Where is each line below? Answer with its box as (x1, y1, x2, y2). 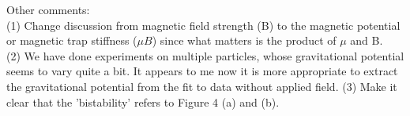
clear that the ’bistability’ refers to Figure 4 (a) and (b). (6, 93, 280, 110)
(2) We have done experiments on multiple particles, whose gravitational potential (6, 47, 404, 63)
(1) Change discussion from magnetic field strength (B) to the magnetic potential (6, 16, 401, 33)
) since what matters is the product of (152, 32, 337, 49)
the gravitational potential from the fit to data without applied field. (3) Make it (6, 78, 397, 94)
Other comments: (6, 2, 90, 17)
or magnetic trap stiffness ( (6, 32, 137, 49)
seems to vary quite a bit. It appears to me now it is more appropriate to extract (6, 63, 398, 79)
